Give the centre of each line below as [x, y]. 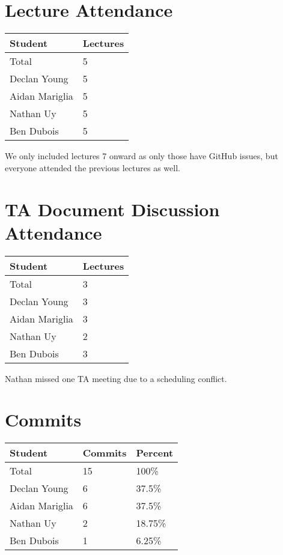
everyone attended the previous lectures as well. [93, 167]
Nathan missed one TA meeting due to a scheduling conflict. [116, 378]
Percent [155, 453]
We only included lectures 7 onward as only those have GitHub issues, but [141, 156]
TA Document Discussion [112, 209]
